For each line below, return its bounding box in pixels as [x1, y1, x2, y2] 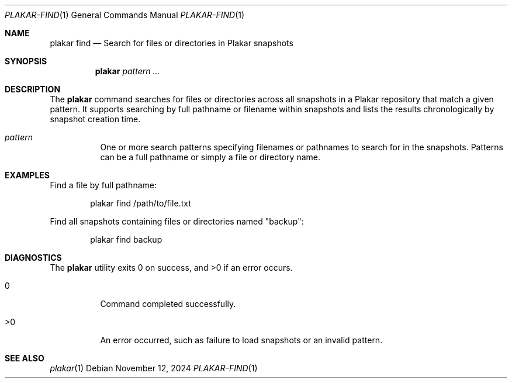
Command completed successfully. [100, 299, 236, 309]
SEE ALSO [5, 353, 44, 363]
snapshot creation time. [50, 114, 141, 124]
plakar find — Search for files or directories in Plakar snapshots [50, 38, 293, 48]
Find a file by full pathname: [50, 180, 157, 190]
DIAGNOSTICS [5, 253, 62, 263]
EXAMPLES [5, 170, 50, 180]
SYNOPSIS [5, 56, 47, 66]
